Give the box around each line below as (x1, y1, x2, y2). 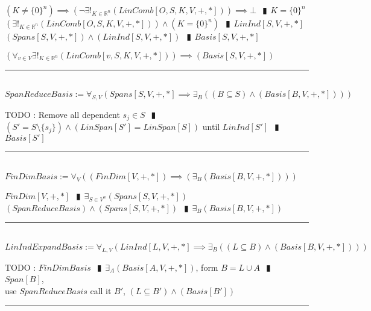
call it (90, 284, 112, 297)
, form (195, 260, 218, 273)
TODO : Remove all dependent (5, 108, 120, 120)
